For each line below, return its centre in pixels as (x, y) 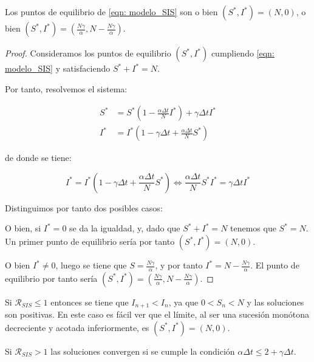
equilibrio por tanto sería (51, 278)
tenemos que (253, 228)
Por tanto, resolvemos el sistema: (66, 88)
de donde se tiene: (38, 158)
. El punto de (275, 265)
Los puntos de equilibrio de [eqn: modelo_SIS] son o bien (111, 12)
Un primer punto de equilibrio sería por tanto (90, 241)
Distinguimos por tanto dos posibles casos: (84, 207)
